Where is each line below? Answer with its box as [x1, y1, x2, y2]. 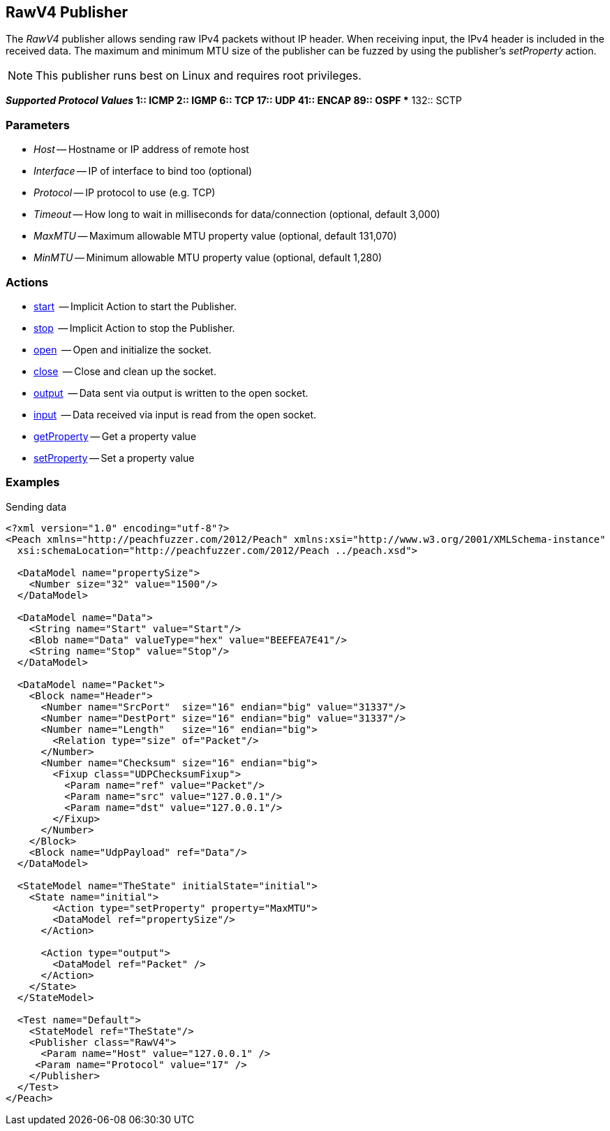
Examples [6, 475, 60, 490]
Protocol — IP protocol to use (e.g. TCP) [34, 187, 216, 199]
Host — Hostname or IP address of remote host [34, 143, 249, 156]
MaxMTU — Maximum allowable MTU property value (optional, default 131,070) [34, 230, 397, 242]
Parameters [6, 117, 70, 132]
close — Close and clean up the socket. [34, 365, 216, 377]
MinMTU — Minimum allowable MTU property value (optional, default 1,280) [34, 251, 382, 264]
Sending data [6, 500, 67, 513]
